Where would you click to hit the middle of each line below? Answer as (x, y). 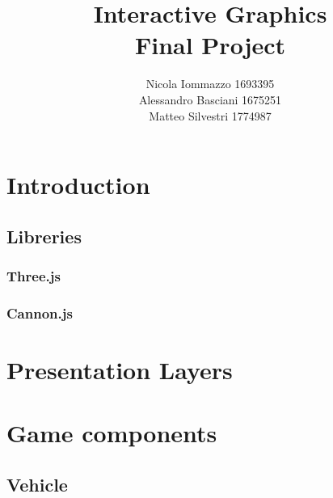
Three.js (34, 275)
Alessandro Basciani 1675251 (210, 99)
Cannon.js (40, 312)
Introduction (78, 185)
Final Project (210, 45)
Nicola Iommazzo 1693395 (210, 84)
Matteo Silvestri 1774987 (210, 115)
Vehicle (37, 484)
